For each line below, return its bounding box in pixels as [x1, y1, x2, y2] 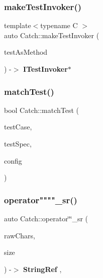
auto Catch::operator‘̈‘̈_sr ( [4, 213, 88, 223]
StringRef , [23, 263, 62, 274]
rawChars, [4, 230, 35, 240]
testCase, [4, 121, 32, 132]
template [4, 20, 31, 31]
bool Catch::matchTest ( [4, 104, 79, 115]
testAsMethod [4, 47, 48, 57]
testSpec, [4, 138, 32, 149]
